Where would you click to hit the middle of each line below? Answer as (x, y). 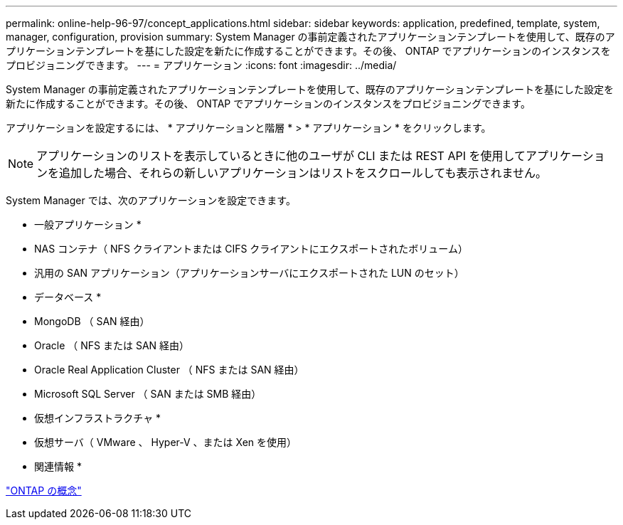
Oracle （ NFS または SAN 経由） (112, 345)
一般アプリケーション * (88, 224)
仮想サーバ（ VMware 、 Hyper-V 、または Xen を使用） (166, 442)
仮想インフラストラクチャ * (98, 418)
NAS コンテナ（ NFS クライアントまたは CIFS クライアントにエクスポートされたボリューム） (251, 249)
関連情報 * (58, 466)
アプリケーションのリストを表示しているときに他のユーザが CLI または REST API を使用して (281, 156)
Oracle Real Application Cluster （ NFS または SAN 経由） (169, 370)
